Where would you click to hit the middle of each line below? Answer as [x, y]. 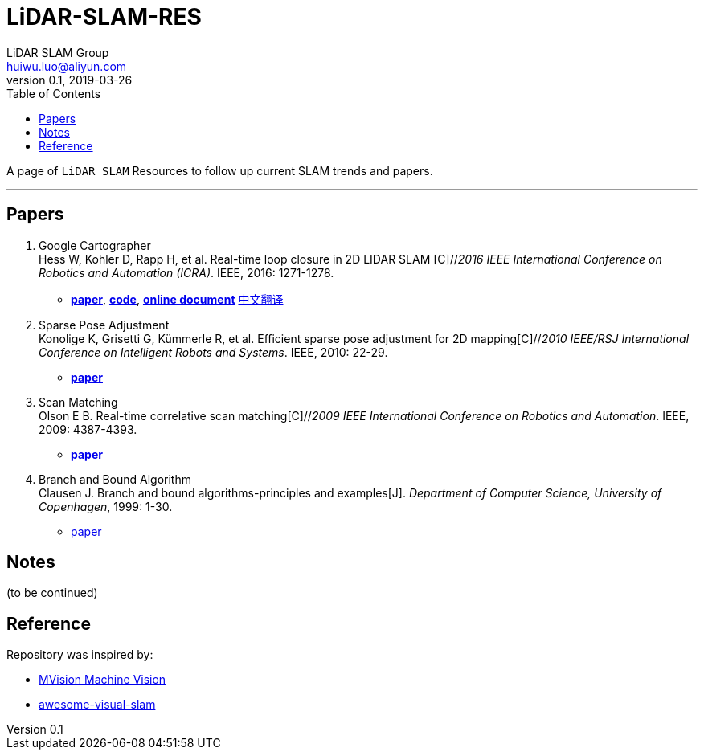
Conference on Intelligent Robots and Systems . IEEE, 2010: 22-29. [213, 352]
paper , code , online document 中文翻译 [177, 299]
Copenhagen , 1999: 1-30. [106, 506]
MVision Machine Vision [102, 680]
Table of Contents [54, 93]
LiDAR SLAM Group [58, 52]
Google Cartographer [95, 245]
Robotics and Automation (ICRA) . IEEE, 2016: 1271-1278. [186, 272]
